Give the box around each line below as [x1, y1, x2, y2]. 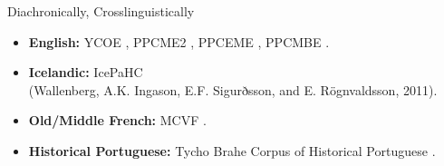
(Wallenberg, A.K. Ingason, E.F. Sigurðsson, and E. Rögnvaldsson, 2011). [28, 80, 438, 99]
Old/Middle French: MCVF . [28, 111, 207, 130]
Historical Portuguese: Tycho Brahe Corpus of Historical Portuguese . [28, 141, 436, 160]
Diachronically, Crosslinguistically [7, 2, 195, 20]
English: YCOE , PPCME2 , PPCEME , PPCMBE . [28, 32, 330, 51]
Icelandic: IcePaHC [28, 63, 143, 82]
